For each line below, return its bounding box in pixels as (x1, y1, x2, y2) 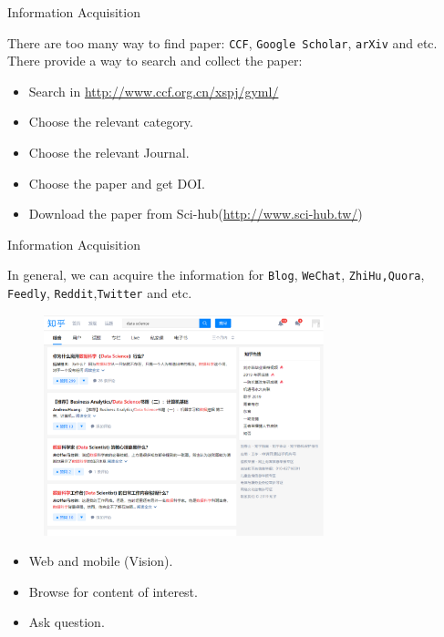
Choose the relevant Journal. (28, 143, 190, 162)
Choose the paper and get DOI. (28, 173, 205, 192)
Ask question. (28, 612, 105, 632)
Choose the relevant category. (28, 112, 193, 131)
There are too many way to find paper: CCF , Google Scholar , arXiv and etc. (7, 33, 438, 52)
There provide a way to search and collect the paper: (7, 51, 303, 70)
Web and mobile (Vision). (28, 551, 173, 570)
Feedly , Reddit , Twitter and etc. (7, 283, 192, 303)
